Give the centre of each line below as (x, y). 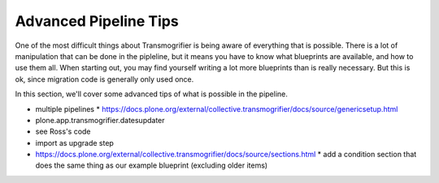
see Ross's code (63, 132)
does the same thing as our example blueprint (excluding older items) (152, 165)
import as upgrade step (74, 143)
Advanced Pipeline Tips (97, 21)
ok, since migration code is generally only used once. (104, 79)
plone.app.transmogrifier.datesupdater (100, 120)
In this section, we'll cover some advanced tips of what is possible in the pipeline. (152, 94)
